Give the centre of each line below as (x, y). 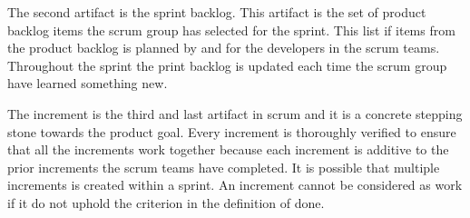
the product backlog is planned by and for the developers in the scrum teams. (224, 48)
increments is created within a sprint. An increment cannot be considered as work (235, 185)
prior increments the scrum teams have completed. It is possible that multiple (224, 167)
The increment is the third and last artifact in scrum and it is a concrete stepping (235, 113)
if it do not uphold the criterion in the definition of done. (166, 202)
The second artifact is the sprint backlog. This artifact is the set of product (217, 12)
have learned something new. (88, 83)
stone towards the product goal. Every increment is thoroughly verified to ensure (232, 131)
